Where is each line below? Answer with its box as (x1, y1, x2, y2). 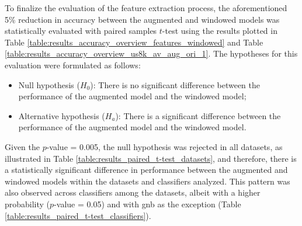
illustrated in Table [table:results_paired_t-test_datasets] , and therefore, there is (5, 152, 297, 164)
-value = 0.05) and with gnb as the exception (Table (54, 197, 241, 210)
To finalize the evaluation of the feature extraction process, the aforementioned (5, 2, 287, 13)
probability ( (5, 197, 50, 210)
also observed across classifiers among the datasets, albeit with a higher (5, 186, 261, 199)
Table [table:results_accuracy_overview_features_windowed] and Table (5, 36, 263, 48)
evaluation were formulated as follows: (5, 58, 141, 71)
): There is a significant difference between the (115, 109, 281, 121)
